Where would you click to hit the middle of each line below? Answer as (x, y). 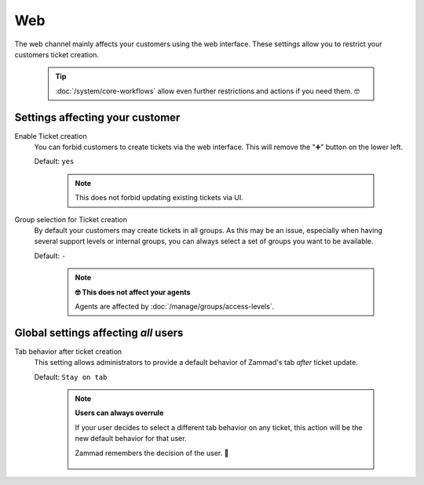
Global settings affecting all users (99, 332)
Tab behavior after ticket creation (68, 351)
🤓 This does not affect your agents (133, 292)
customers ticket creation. (57, 54)
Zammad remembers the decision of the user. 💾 (152, 453)
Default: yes (54, 162)
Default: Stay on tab (71, 377)
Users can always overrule (119, 413)
